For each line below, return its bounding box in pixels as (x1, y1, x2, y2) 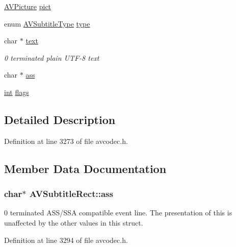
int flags (4, 86, 29, 97)
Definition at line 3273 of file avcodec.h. (4, 135, 128, 146)
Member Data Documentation (4, 160, 167, 176)
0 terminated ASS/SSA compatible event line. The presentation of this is (4, 207, 232, 218)
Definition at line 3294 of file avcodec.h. (4, 234, 128, 245)
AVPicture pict (4, 1, 51, 11)
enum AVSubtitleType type (4, 18, 90, 29)
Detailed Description (4, 111, 116, 127)
